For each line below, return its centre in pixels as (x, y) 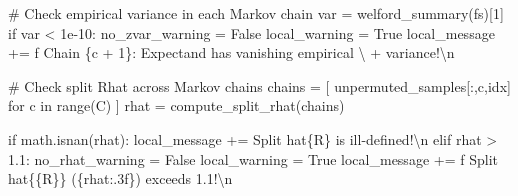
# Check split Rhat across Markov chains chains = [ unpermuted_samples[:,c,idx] (259, 85)
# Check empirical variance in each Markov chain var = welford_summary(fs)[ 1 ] (256, 13)
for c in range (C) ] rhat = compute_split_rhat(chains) (176, 105)
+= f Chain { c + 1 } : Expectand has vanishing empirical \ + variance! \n (231, 52)
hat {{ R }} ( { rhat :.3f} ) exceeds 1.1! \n (120, 178)
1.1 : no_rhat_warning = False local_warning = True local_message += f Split (253, 158)
